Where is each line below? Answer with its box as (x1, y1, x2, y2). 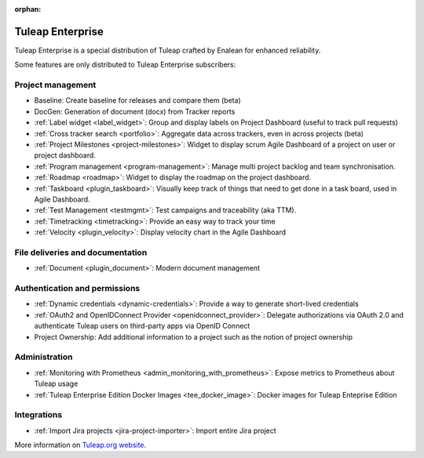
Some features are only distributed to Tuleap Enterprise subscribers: (14, 60, 236, 70)
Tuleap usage (34, 379, 79, 388)
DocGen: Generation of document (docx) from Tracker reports (34, 107, 236, 116)
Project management (14, 79, 97, 90)
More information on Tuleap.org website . (14, 440, 147, 450)
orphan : (14, 5, 42, 13)
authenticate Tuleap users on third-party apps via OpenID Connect (34, 322, 250, 331)
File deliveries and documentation (14, 247, 148, 258)
